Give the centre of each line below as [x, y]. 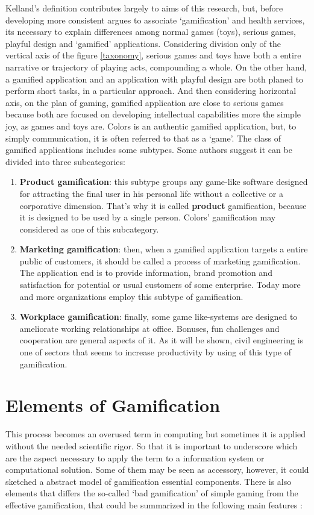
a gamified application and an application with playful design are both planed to [155, 79]
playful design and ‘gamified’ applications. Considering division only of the [143, 43]
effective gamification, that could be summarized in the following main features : [154, 504]
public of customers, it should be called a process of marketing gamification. [160, 261]
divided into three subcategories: [65, 161]
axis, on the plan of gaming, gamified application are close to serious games [145, 102]
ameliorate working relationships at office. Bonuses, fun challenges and [149, 328]
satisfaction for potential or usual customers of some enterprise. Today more [160, 285]
